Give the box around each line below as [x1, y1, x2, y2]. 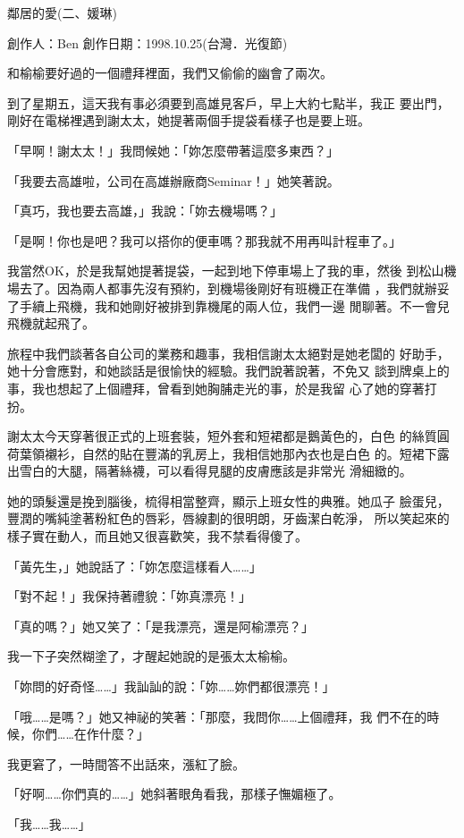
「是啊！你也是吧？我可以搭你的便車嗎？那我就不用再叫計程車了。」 [7, 231, 401, 250]
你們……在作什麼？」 [31, 724, 149, 743]
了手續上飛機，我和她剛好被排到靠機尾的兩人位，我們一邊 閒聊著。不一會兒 [7, 296, 450, 315]
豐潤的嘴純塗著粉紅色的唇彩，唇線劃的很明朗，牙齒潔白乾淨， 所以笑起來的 [7, 509, 450, 528]
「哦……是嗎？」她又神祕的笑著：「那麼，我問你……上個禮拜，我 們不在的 [7, 707, 427, 725]
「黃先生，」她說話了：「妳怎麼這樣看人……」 [7, 556, 262, 575]
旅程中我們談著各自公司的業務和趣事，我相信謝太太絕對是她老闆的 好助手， [7, 343, 450, 362]
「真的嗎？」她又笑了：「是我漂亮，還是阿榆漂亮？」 [7, 616, 314, 635]
